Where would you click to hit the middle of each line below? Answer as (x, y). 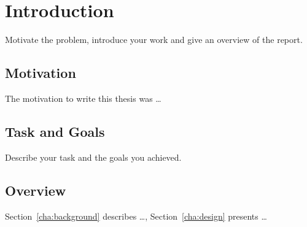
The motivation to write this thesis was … (83, 98)
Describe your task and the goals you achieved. (93, 157)
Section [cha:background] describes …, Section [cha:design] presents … (136, 216)
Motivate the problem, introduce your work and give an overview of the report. (154, 40)
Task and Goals (55, 131)
